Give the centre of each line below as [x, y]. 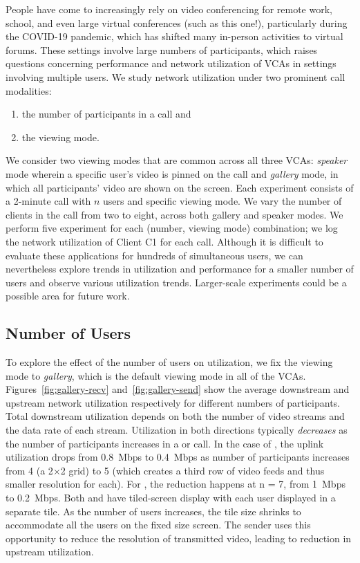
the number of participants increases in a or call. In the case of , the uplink [165, 443]
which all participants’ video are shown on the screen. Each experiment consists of [180, 187]
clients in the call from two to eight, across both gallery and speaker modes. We [174, 214]
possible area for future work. [68, 296]
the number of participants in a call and [106, 114]
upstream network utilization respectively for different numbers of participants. [173, 402]
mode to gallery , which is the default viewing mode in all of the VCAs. [156, 375]
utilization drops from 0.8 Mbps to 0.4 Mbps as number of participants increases [178, 457]
